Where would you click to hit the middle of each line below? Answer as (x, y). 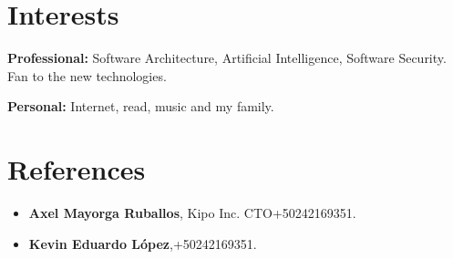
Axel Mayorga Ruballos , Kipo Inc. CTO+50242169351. (192, 213)
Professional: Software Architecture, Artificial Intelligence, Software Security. (227, 58)
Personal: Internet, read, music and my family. (141, 106)
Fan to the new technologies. (87, 75)
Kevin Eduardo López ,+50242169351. (143, 243)
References (77, 169)
